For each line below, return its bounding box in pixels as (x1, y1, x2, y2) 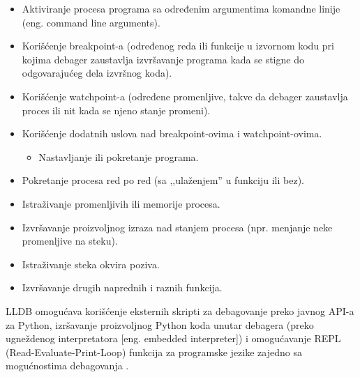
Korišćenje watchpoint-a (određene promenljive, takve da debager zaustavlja (22, 89, 348, 103)
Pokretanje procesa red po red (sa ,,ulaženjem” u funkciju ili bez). (22, 173, 304, 187)
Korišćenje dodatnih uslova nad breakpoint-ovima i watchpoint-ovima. (22, 126, 322, 141)
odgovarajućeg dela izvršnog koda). (22, 66, 172, 80)
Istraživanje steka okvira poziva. (22, 256, 160, 271)
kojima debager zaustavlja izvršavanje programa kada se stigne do (22, 52, 304, 66)
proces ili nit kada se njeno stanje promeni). (22, 102, 211, 117)
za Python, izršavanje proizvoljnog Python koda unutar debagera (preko (6, 317, 314, 332)
